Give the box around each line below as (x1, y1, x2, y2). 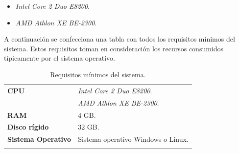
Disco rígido (7, 122, 49, 132)
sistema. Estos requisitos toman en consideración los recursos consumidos (4, 43, 224, 53)
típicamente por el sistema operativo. (4, 53, 115, 63)
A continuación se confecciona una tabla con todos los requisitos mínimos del (4, 34, 235, 44)
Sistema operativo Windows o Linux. (78, 134, 189, 144)
